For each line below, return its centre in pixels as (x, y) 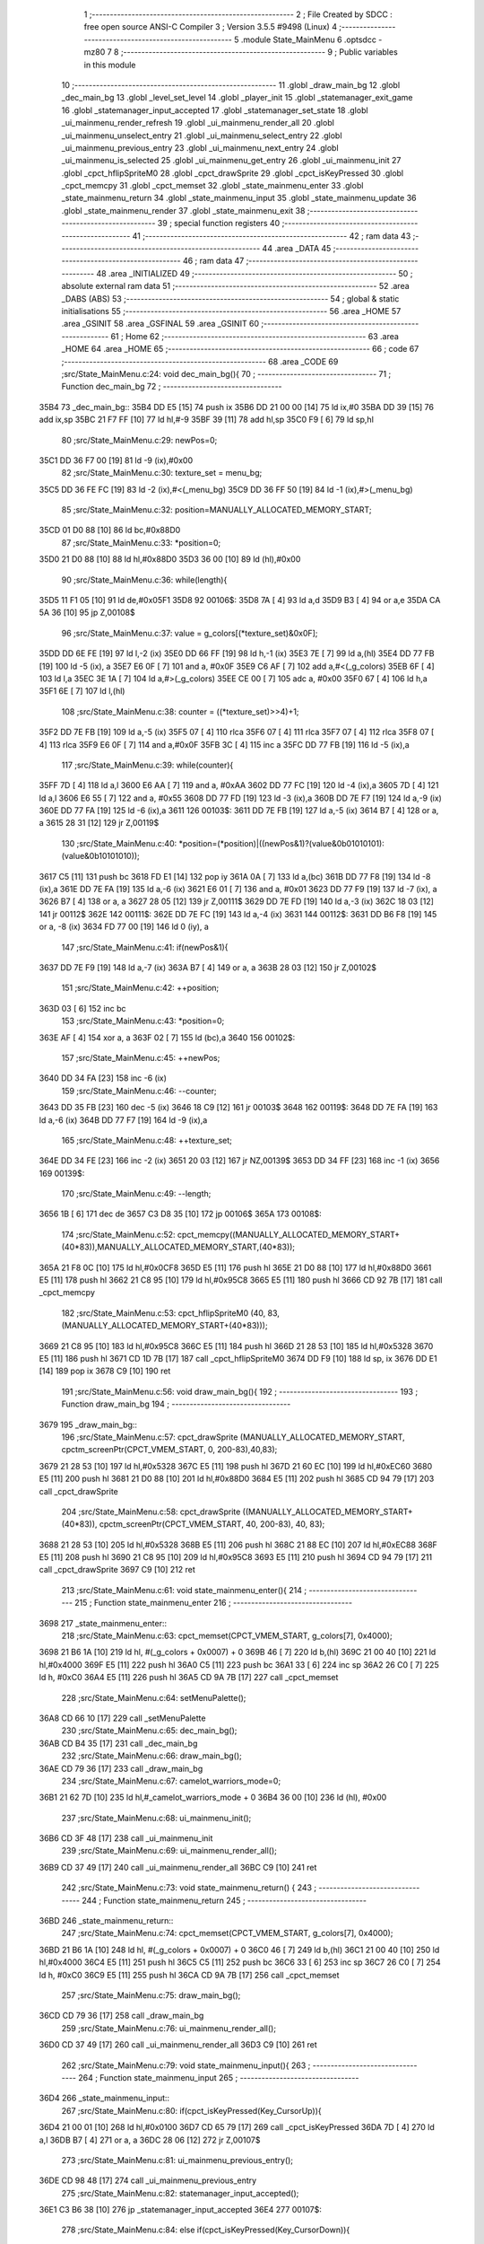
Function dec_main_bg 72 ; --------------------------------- (172, 387)
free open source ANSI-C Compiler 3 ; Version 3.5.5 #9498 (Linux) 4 (211, 27)
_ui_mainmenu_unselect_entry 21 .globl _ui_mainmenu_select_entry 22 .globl (202, 136)
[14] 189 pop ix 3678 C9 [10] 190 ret (105, 1371)
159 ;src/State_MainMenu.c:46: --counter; (139, 1091)
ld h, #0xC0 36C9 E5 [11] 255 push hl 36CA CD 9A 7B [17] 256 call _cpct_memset (189, 1975)
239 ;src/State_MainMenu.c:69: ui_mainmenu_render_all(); (169, 1851)
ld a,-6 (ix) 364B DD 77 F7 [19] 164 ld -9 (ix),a (123, 1120)
